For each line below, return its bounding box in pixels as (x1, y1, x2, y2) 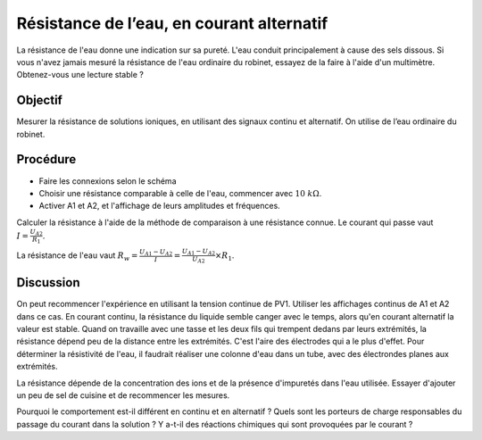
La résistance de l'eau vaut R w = (16, 250, 138, 262)
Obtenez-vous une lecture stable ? (16, 70, 145, 80)
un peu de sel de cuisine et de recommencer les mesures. (16, 389, 230, 401)
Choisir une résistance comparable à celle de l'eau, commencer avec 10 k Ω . (38, 187, 322, 198)
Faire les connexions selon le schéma (38, 175, 177, 187)
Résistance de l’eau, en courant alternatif (16, 13, 328, 33)
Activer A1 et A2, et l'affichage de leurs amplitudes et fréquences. (38, 201, 280, 212)
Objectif (16, 93, 62, 108)
